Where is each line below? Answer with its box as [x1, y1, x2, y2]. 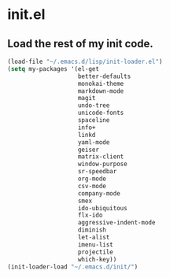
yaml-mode [77, 138, 110, 146]
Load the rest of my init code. [7, 37, 154, 50]
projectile [77, 248, 113, 256]
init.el [7, 6, 46, 24]
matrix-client [77, 153, 124, 161]
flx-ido [77, 211, 103, 220]
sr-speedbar [77, 168, 117, 176]
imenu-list [77, 240, 113, 249]
